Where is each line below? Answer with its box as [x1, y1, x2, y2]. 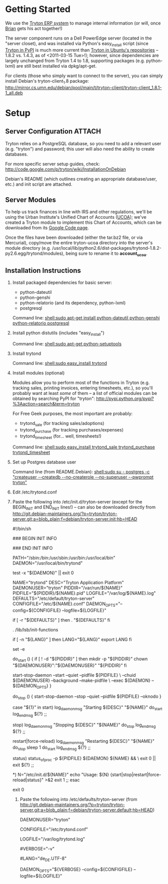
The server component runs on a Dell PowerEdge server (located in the [5, 35, 152, 41]
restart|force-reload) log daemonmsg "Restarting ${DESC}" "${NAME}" [12, 738, 155, 745]
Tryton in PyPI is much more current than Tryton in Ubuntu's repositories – [5, 47, 158, 53]
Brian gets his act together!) [5, 25, 62, 31]
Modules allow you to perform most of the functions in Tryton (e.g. [12, 379, 150, 385]
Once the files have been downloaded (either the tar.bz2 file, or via [5, 234, 143, 241]
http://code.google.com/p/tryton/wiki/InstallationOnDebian [5, 166, 126, 172]
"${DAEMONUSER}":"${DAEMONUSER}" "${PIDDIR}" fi [12, 662, 127, 668]
